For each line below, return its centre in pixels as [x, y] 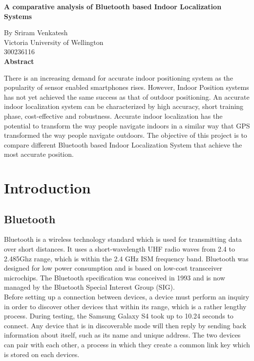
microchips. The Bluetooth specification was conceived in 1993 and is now [115, 277]
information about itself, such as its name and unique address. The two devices [122, 335]
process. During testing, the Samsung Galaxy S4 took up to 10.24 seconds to [119, 316]
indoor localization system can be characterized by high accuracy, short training [124, 106]
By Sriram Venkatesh [36, 32]
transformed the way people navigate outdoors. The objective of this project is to [126, 135]
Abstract [19, 61]
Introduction [47, 188]
